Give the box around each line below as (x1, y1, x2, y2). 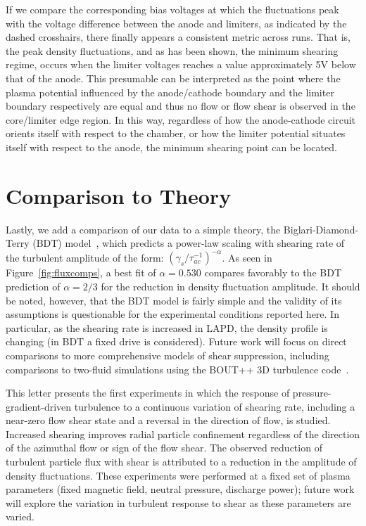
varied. (6, 509, 34, 524)
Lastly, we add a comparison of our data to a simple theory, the (6, 222, 281, 236)
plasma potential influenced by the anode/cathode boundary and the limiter (6, 84, 334, 99)
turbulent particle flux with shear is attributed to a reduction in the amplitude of (6, 454, 357, 469)
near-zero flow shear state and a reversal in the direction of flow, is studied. (6, 413, 331, 428)
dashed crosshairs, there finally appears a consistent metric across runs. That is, (6, 30, 351, 44)
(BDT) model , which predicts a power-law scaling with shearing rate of (32, 236, 345, 250)
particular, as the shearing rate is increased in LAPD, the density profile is (6, 320, 328, 335)
